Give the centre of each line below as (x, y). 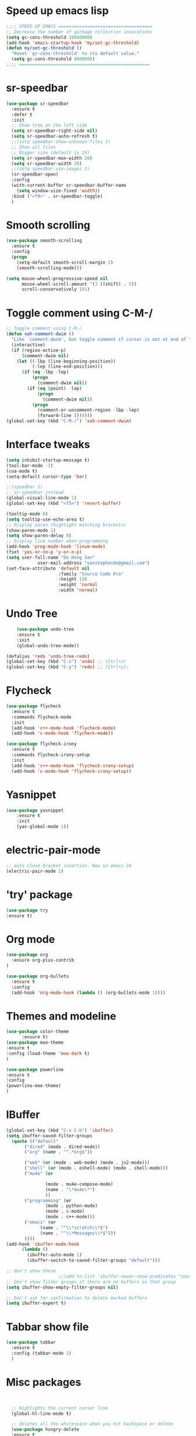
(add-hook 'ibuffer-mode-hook (43, 1244)
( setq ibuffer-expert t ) (36, 1303)
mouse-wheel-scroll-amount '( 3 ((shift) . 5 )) (79, 284)
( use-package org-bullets (37, 976)
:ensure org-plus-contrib (43, 960)
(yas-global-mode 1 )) (43, 827)
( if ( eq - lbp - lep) (45, 372)
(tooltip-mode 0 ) (27, 514)
